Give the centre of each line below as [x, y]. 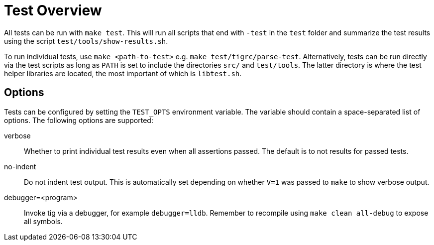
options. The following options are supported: [79, 120]
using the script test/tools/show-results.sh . [86, 41]
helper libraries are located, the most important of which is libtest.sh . [123, 73]
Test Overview [53, 10]
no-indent [20, 166]
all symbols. [43, 221]
